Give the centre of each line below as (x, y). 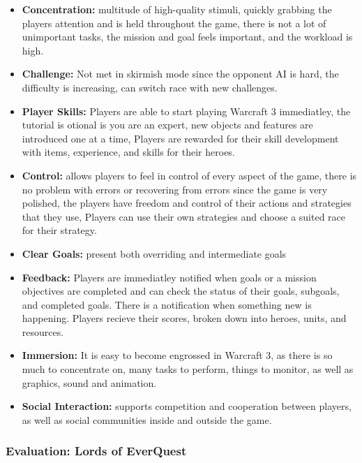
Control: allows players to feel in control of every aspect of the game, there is (189, 175)
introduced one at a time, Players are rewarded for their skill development (180, 138)
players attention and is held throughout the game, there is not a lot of (174, 23)
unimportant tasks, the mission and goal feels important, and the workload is (187, 37)
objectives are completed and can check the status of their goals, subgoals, (181, 291)
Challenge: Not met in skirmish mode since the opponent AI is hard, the (180, 74)
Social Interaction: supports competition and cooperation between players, (187, 406)
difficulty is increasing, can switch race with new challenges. (150, 87)
